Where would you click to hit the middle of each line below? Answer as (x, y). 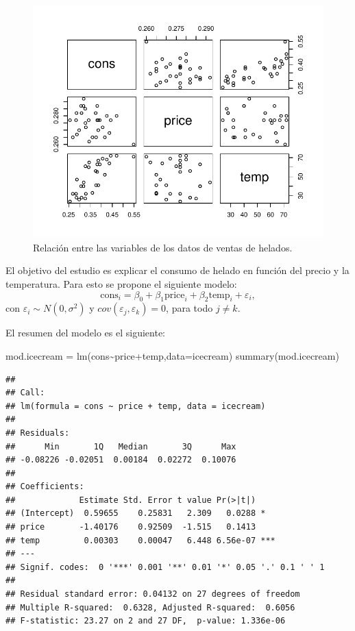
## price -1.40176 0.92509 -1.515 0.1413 (131, 527)
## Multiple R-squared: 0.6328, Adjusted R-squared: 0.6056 (150, 607)
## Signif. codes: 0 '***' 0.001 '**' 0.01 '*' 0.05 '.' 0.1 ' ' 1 (165, 567)
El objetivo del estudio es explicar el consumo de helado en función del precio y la (177, 270)
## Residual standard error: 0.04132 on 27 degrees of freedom (153, 594)
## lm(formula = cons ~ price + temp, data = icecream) (136, 406)
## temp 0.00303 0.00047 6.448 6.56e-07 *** (140, 540)
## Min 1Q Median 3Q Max (121, 446)
